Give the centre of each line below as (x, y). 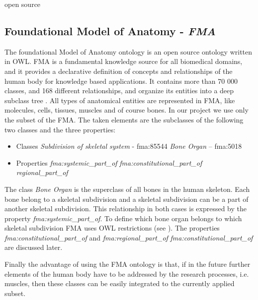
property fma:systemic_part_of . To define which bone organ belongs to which (123, 218)
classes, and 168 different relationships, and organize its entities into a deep (119, 90)
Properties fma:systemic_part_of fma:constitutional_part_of (109, 162)
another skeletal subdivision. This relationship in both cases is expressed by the (126, 209)
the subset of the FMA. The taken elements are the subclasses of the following (124, 119)
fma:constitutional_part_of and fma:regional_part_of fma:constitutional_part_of (129, 237)
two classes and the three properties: (60, 129)
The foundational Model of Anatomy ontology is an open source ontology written (129, 51)
